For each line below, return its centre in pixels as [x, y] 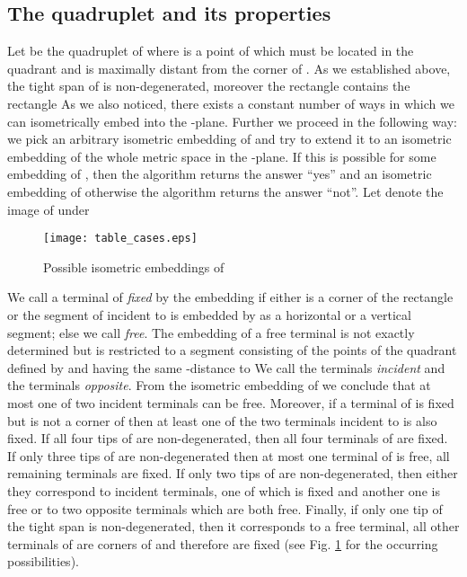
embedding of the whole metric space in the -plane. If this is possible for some [222, 156]
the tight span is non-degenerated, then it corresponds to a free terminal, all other [233, 526]
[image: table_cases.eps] [120, 239]
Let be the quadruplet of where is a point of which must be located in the [211, 51]
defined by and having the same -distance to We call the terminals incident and [226, 367]
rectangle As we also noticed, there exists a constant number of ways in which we [231, 103]
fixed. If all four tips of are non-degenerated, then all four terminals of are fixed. [228, 438]
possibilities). [43, 561]
